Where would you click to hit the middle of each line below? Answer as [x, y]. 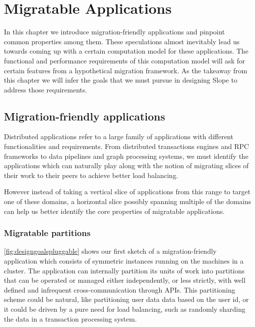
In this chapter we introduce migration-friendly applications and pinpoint [114, 32]
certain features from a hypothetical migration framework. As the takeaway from [126, 70]
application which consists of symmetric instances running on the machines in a [124, 261]
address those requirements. [46, 89]
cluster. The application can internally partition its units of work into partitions [124, 270]
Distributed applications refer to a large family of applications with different [119, 136]
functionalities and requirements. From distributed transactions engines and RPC [127, 146]
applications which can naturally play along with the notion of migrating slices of [127, 165]
